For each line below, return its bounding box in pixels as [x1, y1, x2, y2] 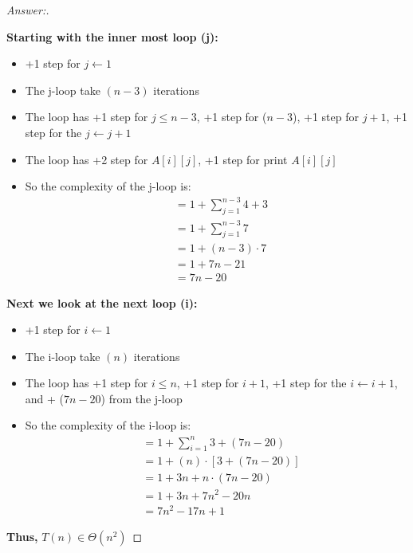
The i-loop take [25, 347, 100, 364]
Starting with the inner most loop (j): [6, 28, 218, 45]
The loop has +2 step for [25, 151, 148, 167]
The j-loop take [25, 81, 100, 98]
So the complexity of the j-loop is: [25, 178, 191, 194]
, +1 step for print [198, 151, 288, 167]
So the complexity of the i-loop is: [25, 417, 191, 433]
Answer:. [6, 2, 49, 18]
